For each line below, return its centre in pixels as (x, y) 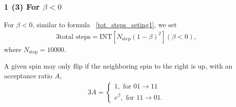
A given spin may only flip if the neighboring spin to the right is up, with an (118, 66)
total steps (75, 37)
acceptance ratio (28, 75)
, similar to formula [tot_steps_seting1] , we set (105, 25)
